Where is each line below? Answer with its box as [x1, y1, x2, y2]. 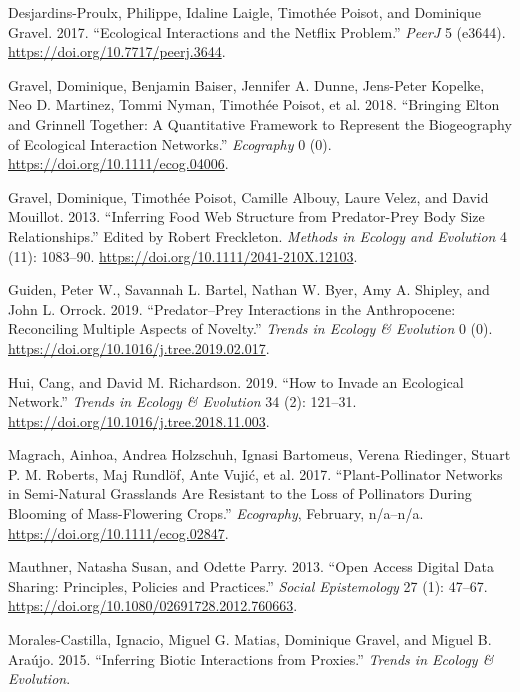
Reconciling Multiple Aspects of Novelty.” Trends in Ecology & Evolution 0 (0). [8, 318, 493, 339]
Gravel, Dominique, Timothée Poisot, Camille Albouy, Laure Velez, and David [8, 186, 489, 207]
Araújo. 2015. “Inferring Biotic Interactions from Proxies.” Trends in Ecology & [8, 648, 494, 669]
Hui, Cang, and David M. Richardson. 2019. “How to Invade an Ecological [8, 371, 464, 392]
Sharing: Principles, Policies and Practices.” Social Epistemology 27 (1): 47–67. [8, 575, 488, 596]
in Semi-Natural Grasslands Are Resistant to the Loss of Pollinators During [8, 483, 472, 504]
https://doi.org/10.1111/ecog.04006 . [8, 153, 229, 174]
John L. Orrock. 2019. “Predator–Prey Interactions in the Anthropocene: [8, 298, 456, 319]
